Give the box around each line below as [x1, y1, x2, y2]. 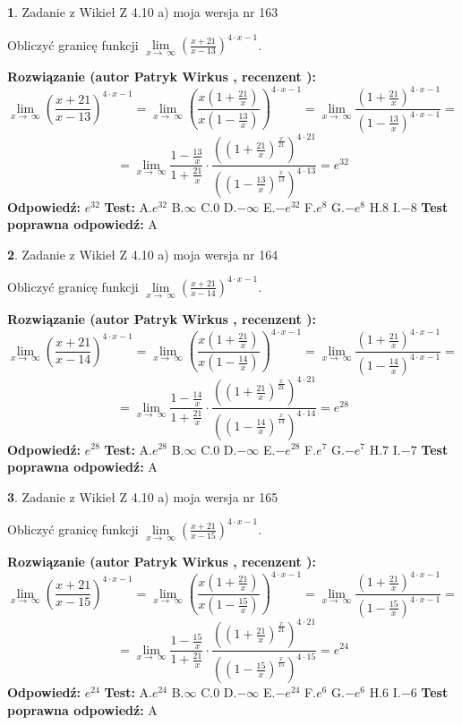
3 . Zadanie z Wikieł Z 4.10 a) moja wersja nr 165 [7, 487, 278, 506]
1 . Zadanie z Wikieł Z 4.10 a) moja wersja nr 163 [7, 3, 278, 21]
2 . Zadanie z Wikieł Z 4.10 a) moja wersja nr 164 [7, 244, 278, 263]
